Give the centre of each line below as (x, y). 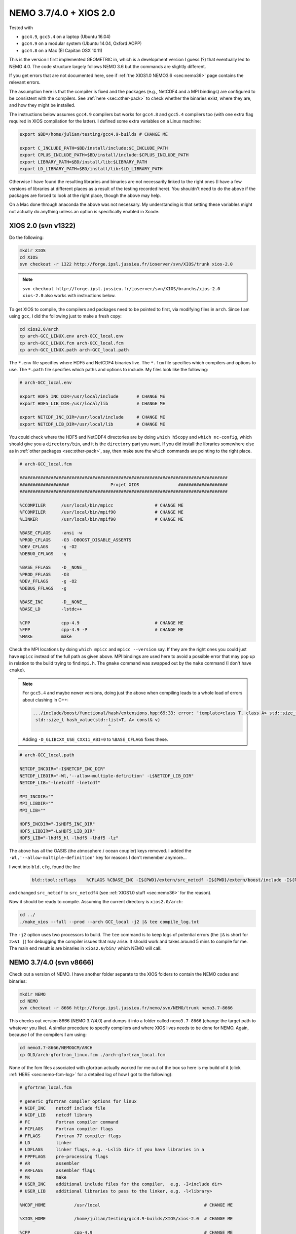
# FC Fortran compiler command (69, 1122)
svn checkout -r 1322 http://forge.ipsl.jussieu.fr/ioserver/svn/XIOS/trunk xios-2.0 (126, 264)
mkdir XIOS (33, 250)
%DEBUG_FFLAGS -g (43, 588)
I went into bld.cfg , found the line (45, 867)
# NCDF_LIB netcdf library (56, 1115)
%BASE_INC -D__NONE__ (53, 602)
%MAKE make (46, 636)
